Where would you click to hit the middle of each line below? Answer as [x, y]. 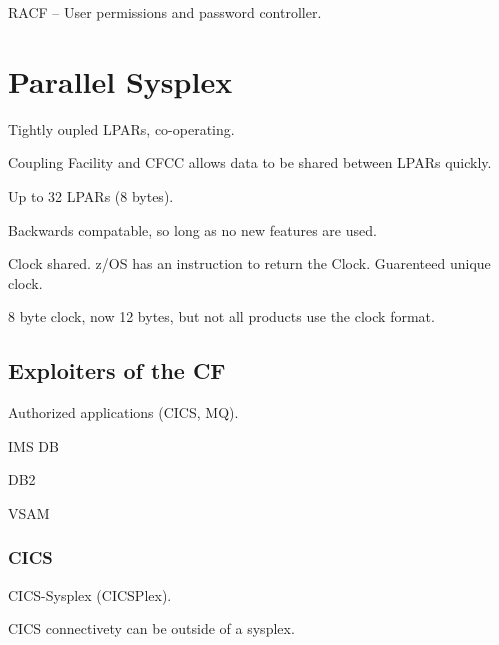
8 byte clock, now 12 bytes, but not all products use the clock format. [221, 316]
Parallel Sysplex [120, 80]
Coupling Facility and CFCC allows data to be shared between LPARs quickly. [250, 162]
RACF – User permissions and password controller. [165, 12]
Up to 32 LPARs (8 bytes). [91, 195]
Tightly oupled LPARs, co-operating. [121, 128]
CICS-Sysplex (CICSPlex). [90, 594]
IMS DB [33, 445]
